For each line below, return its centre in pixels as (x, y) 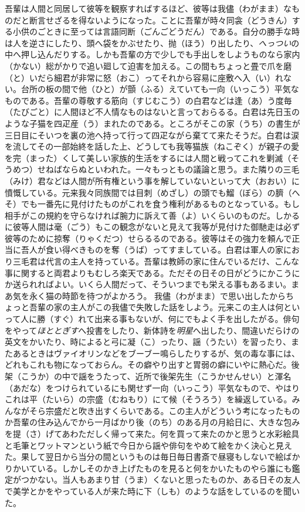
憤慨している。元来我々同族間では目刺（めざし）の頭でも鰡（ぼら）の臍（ (148, 192)
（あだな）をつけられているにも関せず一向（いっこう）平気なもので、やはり (152, 387)
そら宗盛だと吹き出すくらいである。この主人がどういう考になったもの (165, 410)
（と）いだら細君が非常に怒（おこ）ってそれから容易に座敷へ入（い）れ (144, 77)
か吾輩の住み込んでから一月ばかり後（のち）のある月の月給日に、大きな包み (152, 422)
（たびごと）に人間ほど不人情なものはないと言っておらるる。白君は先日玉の (152, 112)
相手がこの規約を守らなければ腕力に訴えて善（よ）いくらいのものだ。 (140, 215)
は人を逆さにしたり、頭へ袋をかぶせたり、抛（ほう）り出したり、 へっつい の (152, 43)
